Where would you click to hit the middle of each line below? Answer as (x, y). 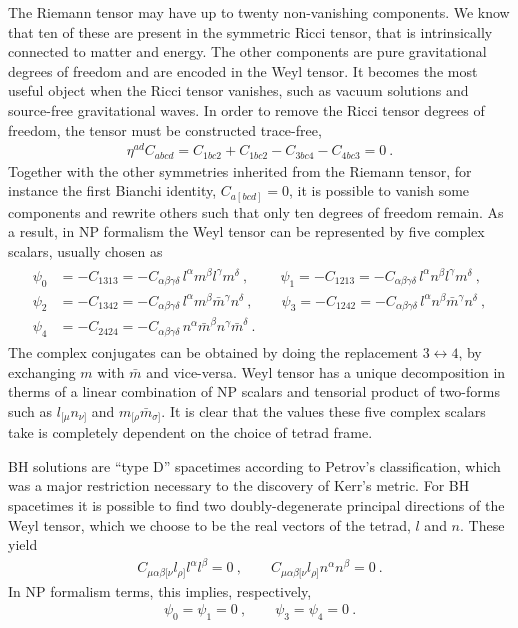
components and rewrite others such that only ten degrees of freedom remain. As (256, 211)
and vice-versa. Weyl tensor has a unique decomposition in (326, 371)
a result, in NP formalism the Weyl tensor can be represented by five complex (246, 231)
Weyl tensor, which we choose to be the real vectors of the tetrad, (209, 524)
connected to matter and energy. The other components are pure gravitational (247, 51)
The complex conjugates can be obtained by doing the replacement (213, 352)
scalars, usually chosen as (85, 251)
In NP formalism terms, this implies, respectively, (160, 590)
